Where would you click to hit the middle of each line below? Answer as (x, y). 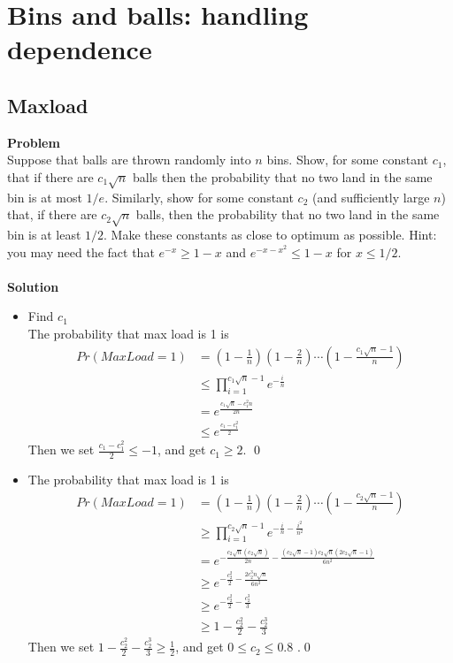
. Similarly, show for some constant (199, 197)
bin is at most (45, 197)
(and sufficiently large (371, 197)
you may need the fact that (81, 251)
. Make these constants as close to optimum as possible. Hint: (270, 235)
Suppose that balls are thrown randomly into (129, 160)
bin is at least (44, 235)
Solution (33, 286)
